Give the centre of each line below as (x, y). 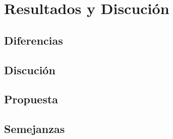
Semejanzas (35, 129)
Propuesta (31, 99)
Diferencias (34, 40)
